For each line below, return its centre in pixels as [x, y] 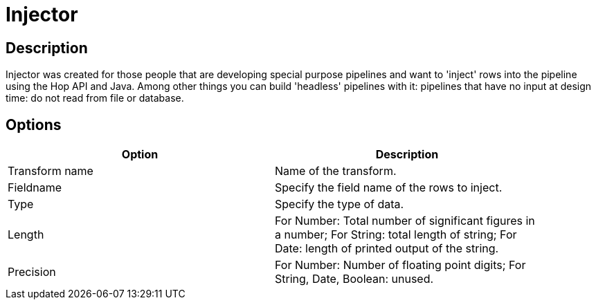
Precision [32, 272]
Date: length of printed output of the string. [387, 249]
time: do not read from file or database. [95, 98]
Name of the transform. [336, 171]
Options [34, 124]
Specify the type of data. [340, 204]
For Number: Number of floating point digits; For [400, 265]
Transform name [51, 171]
